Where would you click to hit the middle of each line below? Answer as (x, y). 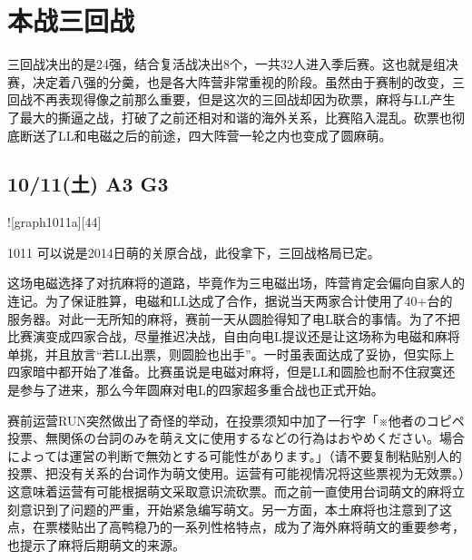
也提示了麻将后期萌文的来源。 (96, 544)
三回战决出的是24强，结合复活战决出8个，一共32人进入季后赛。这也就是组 (226, 64)
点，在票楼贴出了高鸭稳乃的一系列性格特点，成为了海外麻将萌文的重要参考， (236, 527)
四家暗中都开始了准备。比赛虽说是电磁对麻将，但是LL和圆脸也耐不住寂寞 (225, 372)
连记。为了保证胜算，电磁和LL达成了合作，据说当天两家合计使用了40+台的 (230, 301)
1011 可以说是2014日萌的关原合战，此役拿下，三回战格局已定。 (194, 252)
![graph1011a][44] (54, 222)
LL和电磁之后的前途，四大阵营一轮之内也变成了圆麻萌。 (225, 135)
